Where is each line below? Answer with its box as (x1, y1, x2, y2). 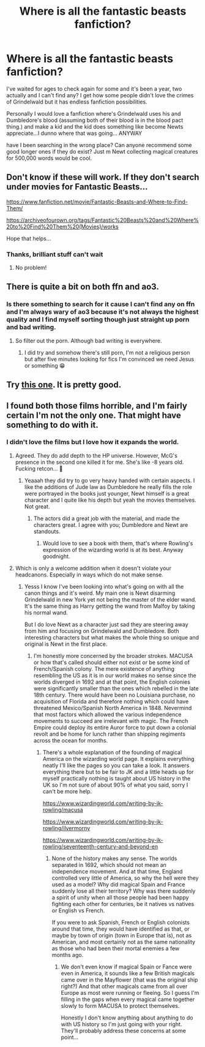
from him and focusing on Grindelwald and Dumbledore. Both (24, 627, 179, 635)
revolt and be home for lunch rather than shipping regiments (33, 730, 185, 738)
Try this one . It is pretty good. (6, 380, 121, 390)
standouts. (33, 527, 61, 535)
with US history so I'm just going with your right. (61, 1020, 182, 1027)
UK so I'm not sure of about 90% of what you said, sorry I (42, 781, 188, 788)
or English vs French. (51, 907, 105, 914)
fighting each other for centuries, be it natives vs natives (51, 900, 195, 907)
